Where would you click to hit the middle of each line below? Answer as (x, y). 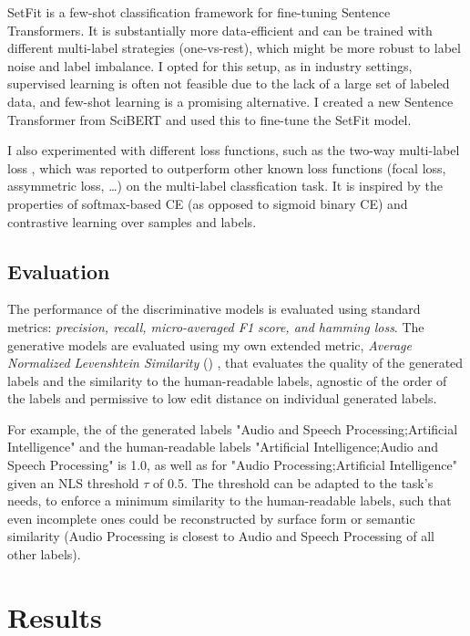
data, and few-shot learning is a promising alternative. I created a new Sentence (230, 101)
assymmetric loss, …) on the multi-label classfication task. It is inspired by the (225, 186)
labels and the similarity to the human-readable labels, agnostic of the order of (227, 380)
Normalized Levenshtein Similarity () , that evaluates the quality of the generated (235, 363)
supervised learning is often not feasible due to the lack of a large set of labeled (229, 83)
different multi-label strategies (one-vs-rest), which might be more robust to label (234, 48)
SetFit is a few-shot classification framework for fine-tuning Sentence (199, 12)
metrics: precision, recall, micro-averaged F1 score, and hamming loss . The (216, 326)
